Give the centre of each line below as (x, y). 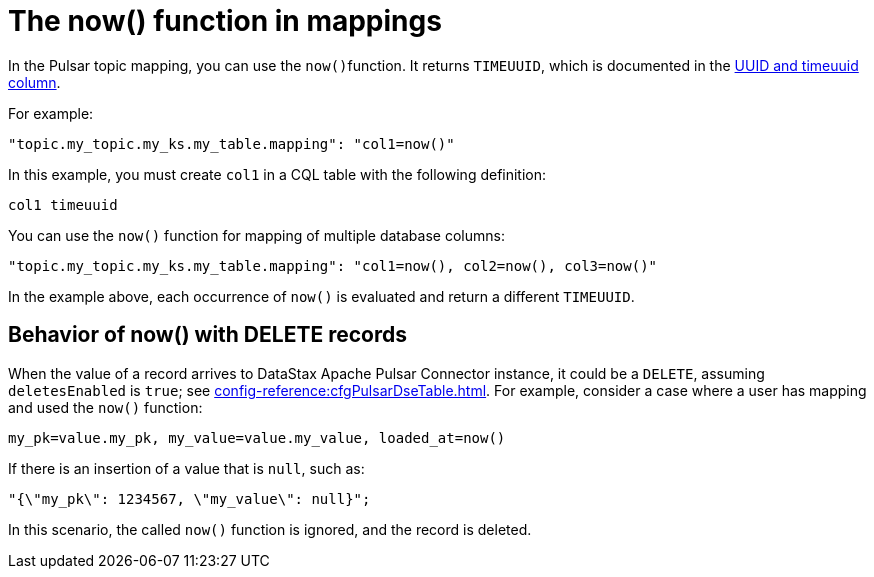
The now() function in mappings (225, 21)
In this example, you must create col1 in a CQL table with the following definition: (277, 174)
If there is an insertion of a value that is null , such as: (186, 468)
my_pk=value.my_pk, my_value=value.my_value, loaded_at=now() (257, 437)
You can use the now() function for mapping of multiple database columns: (256, 235)
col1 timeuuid (63, 204)
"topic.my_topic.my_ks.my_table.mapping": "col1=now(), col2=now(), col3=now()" (333, 265)
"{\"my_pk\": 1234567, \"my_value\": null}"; (189, 498)
